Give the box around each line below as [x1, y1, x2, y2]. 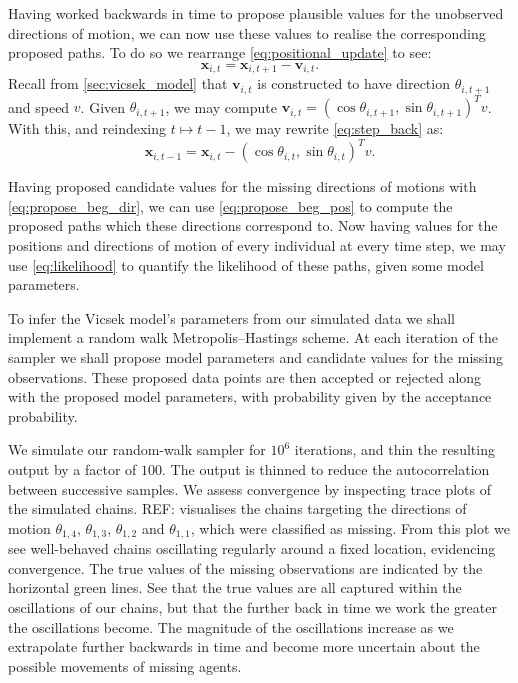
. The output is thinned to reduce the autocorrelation [162, 459, 490, 479]
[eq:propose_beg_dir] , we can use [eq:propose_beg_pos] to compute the [8, 195, 453, 216]
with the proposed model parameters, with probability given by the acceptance [8, 386, 492, 407]
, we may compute [165, 96, 277, 117]
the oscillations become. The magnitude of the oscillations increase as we [8, 616, 454, 637]
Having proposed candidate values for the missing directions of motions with [8, 176, 477, 197]
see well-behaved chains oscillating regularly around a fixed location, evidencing [8, 538, 496, 559]
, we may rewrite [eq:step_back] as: [226, 118, 444, 139]
